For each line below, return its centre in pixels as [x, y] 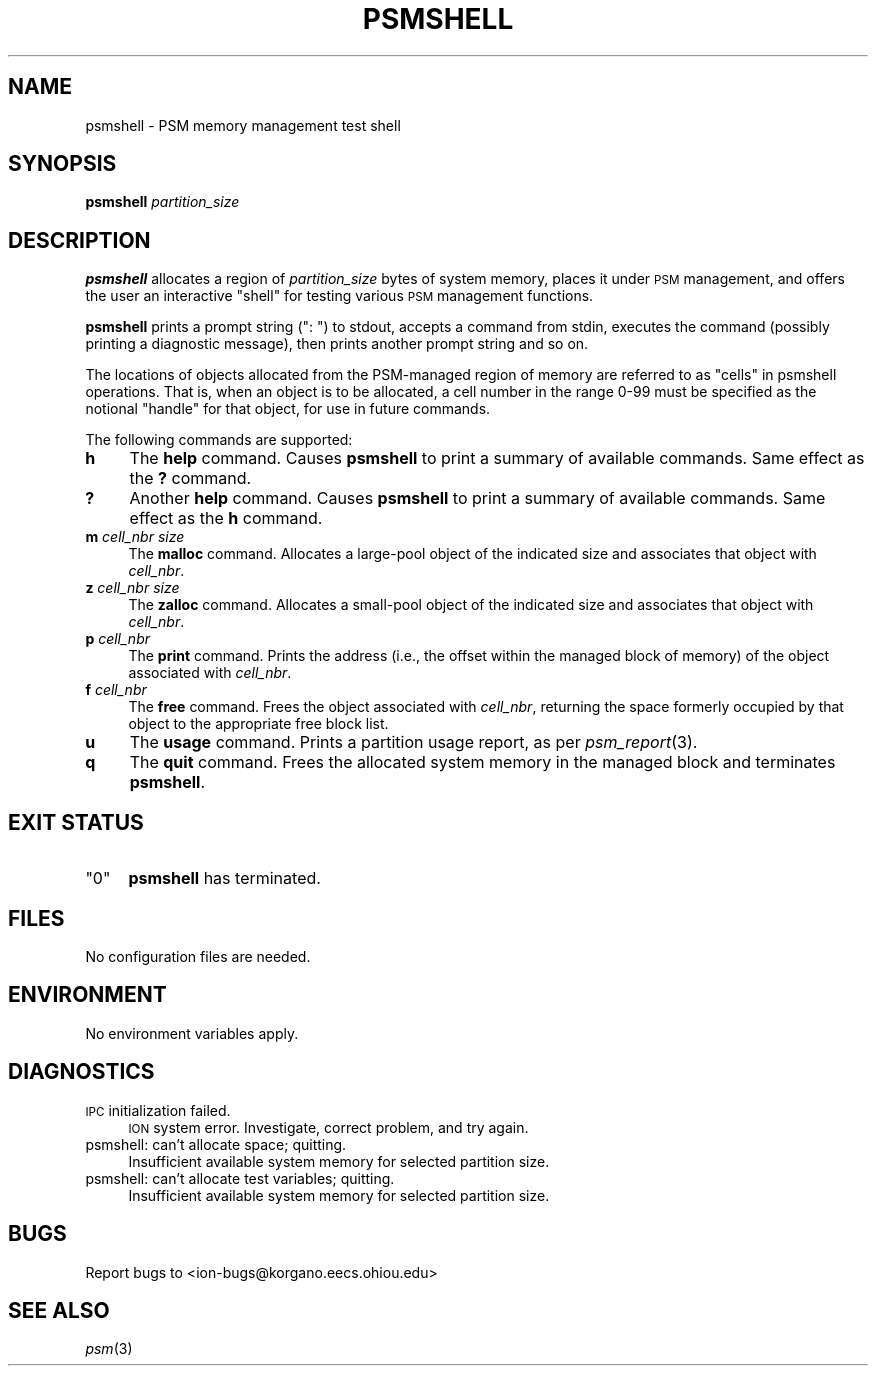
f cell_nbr [116, 690]
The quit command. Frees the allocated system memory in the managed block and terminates [482, 762]
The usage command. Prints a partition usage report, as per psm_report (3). [413, 742]
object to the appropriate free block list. [258, 724]
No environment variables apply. [192, 1033]
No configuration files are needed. [198, 956]
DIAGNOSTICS [81, 1072]
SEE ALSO [59, 1310]
